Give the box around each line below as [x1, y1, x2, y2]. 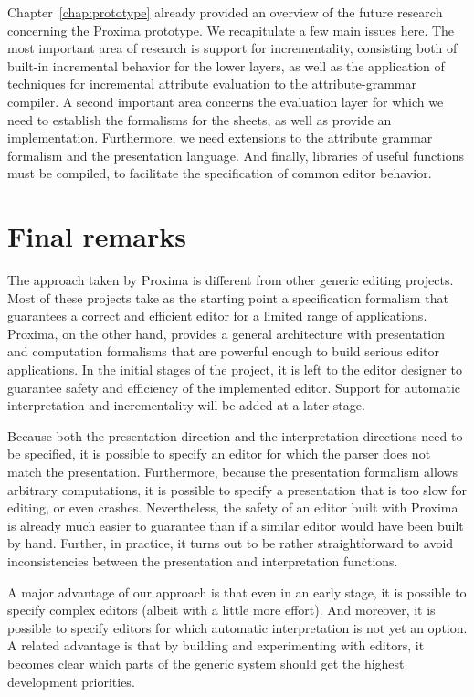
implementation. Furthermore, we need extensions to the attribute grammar [7, 128, 433, 147]
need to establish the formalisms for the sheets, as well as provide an [7, 110, 392, 129]
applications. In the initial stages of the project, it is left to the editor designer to [7, 360, 462, 379]
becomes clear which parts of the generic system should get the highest [7, 653, 405, 672]
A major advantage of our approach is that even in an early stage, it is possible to [7, 582, 467, 601]
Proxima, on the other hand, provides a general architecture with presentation [7, 323, 445, 343]
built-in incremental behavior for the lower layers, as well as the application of [7, 56, 445, 75]
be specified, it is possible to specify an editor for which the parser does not [7, 444, 431, 463]
